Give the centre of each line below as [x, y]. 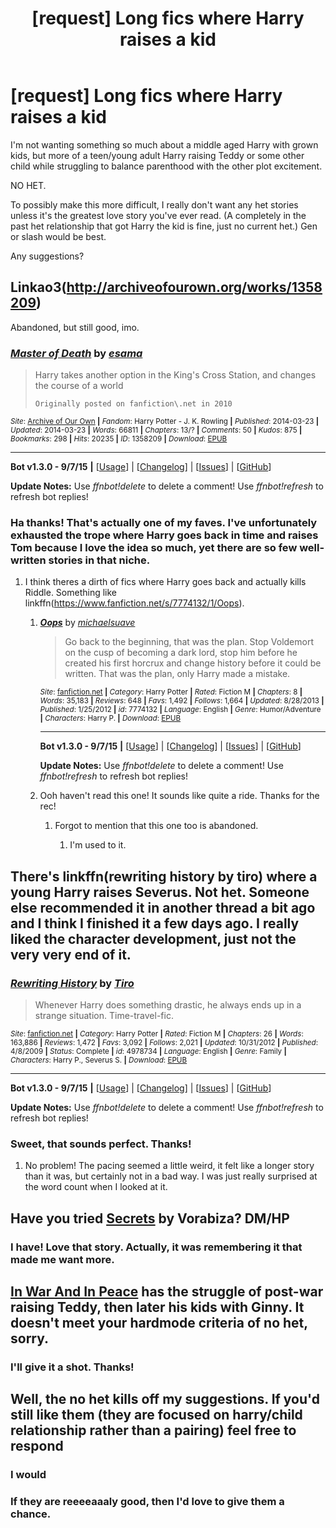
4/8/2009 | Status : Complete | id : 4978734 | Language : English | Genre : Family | [148, 1052]
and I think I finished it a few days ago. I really [155, 923]
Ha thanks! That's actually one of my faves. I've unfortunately [164, 522]
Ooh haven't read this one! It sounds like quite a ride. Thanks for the [179, 796]
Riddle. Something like [71, 593]
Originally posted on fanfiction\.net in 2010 [133, 404]
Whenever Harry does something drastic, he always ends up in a [168, 1005]
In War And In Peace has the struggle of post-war [167, 1292]
